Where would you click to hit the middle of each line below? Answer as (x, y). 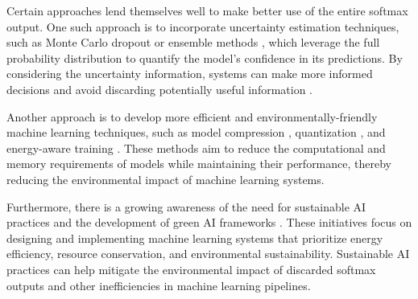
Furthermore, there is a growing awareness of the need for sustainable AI (186, 206)
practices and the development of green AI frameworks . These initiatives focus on (209, 222)
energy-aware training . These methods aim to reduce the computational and (196, 147)
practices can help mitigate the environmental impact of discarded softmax (191, 269)
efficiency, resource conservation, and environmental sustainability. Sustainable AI (208, 254)
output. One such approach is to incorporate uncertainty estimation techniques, (203, 26)
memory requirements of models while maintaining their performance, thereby (199, 164)
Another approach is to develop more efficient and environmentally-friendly (192, 116)
